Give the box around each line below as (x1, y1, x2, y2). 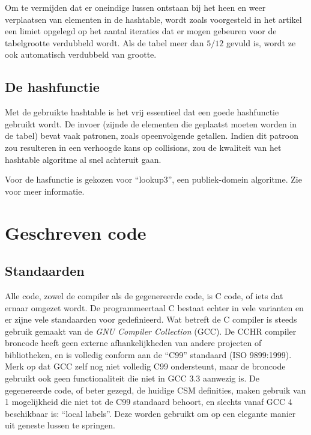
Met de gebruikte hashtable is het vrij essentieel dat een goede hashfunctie (5, 106, 279, 118)
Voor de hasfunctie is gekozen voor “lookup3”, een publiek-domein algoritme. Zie (5, 173, 302, 186)
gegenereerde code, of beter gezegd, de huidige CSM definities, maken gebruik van (5, 383, 306, 396)
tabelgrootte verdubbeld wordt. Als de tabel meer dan (5, 36, 204, 49)
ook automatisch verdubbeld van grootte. (5, 48, 157, 61)
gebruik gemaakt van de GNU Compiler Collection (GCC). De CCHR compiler (5, 324, 297, 337)
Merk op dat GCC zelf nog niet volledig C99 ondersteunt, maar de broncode (5, 360, 286, 373)
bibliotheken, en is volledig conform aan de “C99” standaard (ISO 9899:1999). (5, 348, 292, 360)
